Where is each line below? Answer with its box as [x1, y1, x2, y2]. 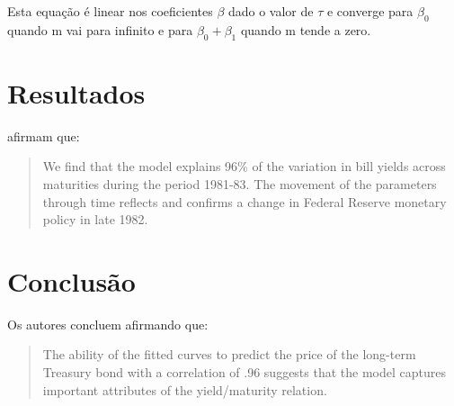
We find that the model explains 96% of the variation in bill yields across [42, 157, 446, 176]
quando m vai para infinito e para [7, 20, 193, 39]
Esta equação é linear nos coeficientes [7, 2, 213, 20]
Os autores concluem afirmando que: [7, 314, 209, 333]
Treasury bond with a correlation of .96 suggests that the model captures [42, 363, 446, 381]
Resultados [7, 74, 146, 111]
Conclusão [7, 262, 136, 299]
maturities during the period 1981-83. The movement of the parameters [42, 174, 437, 193]
